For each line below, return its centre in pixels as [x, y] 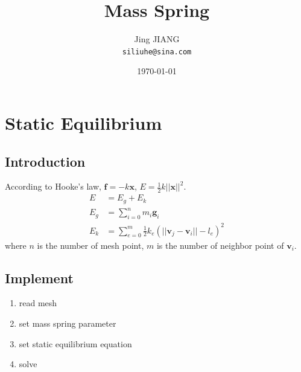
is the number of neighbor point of [220, 245]
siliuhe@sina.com [157, 52]
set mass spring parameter [68, 323]
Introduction [45, 161]
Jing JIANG [157, 39]
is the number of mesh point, [90, 245]
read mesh [38, 303]
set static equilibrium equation [75, 343]
